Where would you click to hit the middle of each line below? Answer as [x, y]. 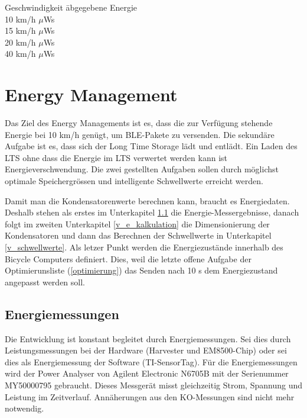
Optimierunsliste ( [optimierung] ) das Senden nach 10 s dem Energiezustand [141, 270]
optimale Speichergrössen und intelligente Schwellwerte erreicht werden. [134, 181]
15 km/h [20, 30]
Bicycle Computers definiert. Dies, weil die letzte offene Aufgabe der [128, 258]
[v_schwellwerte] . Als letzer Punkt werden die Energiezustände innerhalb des [144, 247]
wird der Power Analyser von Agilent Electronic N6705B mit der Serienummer [147, 373]
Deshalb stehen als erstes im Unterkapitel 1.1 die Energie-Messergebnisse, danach [152, 212]
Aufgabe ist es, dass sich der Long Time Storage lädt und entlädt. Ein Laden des [151, 146]
